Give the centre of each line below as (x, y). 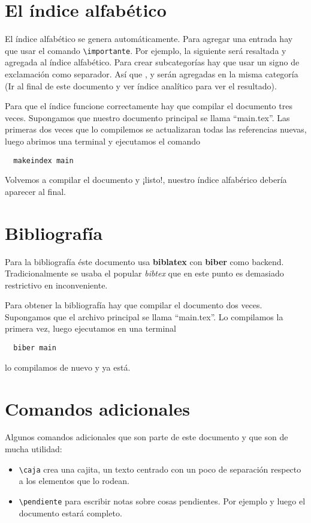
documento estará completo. (70, 513)
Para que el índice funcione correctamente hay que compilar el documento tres (149, 106)
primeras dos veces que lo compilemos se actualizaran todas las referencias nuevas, (156, 129)
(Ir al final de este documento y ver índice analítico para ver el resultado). (141, 85)
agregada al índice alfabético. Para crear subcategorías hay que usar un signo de (152, 62)
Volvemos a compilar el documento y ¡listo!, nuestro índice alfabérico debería (146, 180)
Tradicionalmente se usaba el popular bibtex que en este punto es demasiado (144, 273)
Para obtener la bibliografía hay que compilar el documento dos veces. (134, 305)
